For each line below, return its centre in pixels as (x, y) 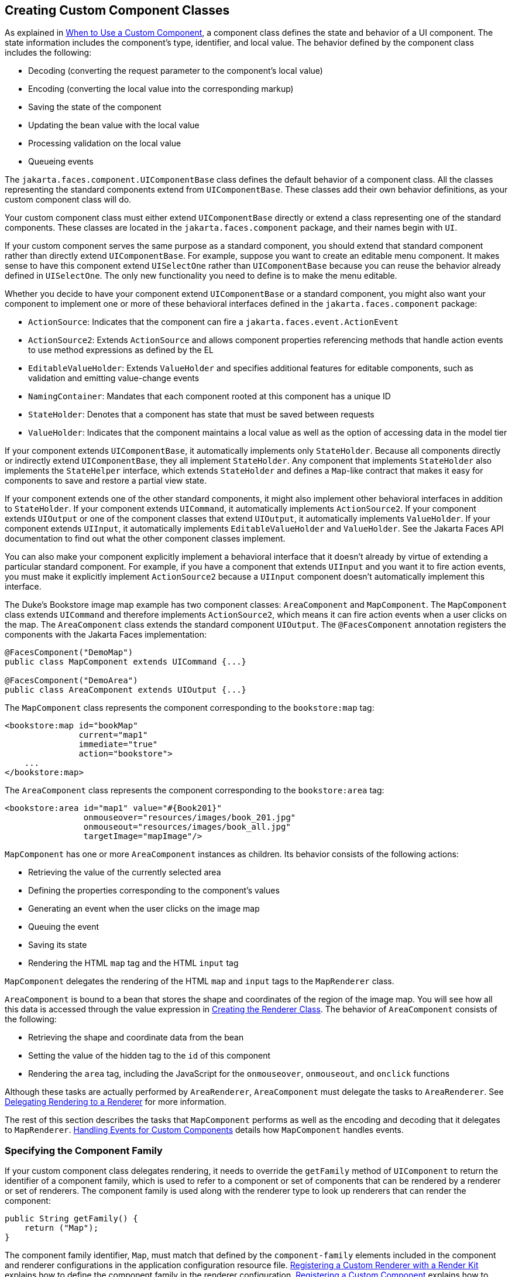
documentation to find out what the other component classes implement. (145, 539)
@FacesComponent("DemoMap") (69, 653)
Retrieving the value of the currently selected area (125, 872)
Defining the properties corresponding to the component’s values (154, 891)
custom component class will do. (68, 200)
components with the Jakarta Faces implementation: (106, 635)
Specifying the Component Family (84, 1150)
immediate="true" (118, 744)
